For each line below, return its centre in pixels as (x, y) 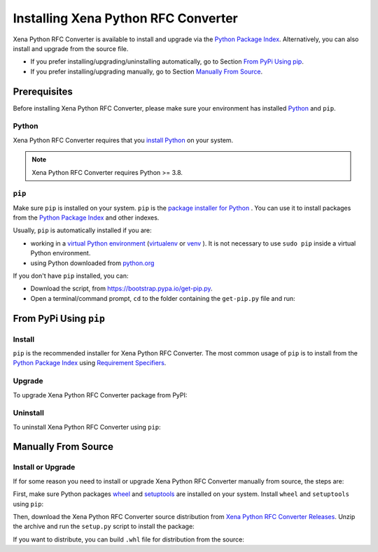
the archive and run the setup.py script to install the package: (104, 526)
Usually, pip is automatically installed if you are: (82, 230)
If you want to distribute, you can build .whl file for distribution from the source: (129, 539)
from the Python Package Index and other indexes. (86, 218)
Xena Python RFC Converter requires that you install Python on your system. (123, 140)
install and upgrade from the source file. (71, 48)
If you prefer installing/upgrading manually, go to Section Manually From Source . (146, 71)
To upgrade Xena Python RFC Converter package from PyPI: (100, 395)
